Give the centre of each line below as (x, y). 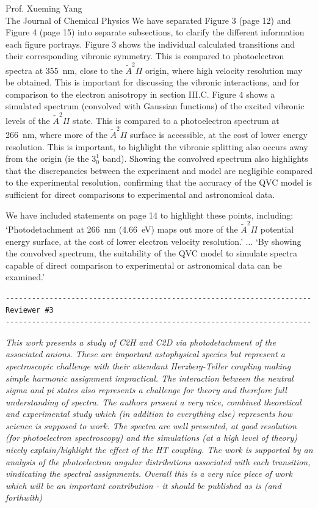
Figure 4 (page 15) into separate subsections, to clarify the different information (155, 32)
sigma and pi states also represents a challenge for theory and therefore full (146, 390)
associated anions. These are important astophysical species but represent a (146, 354)
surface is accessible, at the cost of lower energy (219, 135)
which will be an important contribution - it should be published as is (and (143, 485)
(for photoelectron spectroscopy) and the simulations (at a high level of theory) (152, 437)
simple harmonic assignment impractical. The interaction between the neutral (150, 378)
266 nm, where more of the (56, 135)
